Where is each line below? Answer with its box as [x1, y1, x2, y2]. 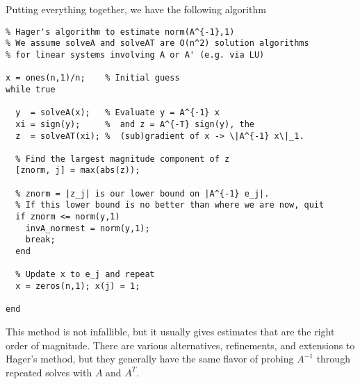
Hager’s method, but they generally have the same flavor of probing [6, 351, 294, 366]
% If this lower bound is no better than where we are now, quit [15, 200, 325, 210]
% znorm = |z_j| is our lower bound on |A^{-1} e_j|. [15, 188, 270, 199]
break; [25, 235, 56, 245]
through [316, 351, 350, 366]
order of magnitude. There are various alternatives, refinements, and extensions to [6, 337, 355, 352]
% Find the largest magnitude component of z [15, 153, 230, 164]
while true [6, 84, 56, 94]
